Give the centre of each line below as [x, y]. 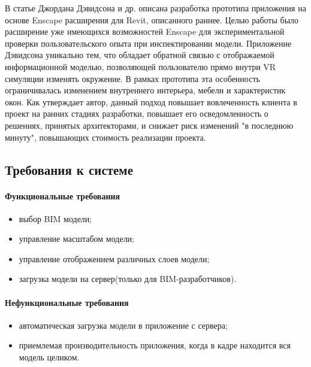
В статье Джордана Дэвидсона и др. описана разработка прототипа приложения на [155, 8]
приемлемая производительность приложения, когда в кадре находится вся [155, 345]
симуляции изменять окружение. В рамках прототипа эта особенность [132, 78]
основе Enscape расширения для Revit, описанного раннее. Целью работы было [152, 19]
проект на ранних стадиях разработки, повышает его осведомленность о [137, 113]
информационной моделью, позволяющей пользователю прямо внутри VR [141, 66]
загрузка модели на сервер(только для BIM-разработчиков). [128, 279]
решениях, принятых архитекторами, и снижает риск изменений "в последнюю [149, 125]
